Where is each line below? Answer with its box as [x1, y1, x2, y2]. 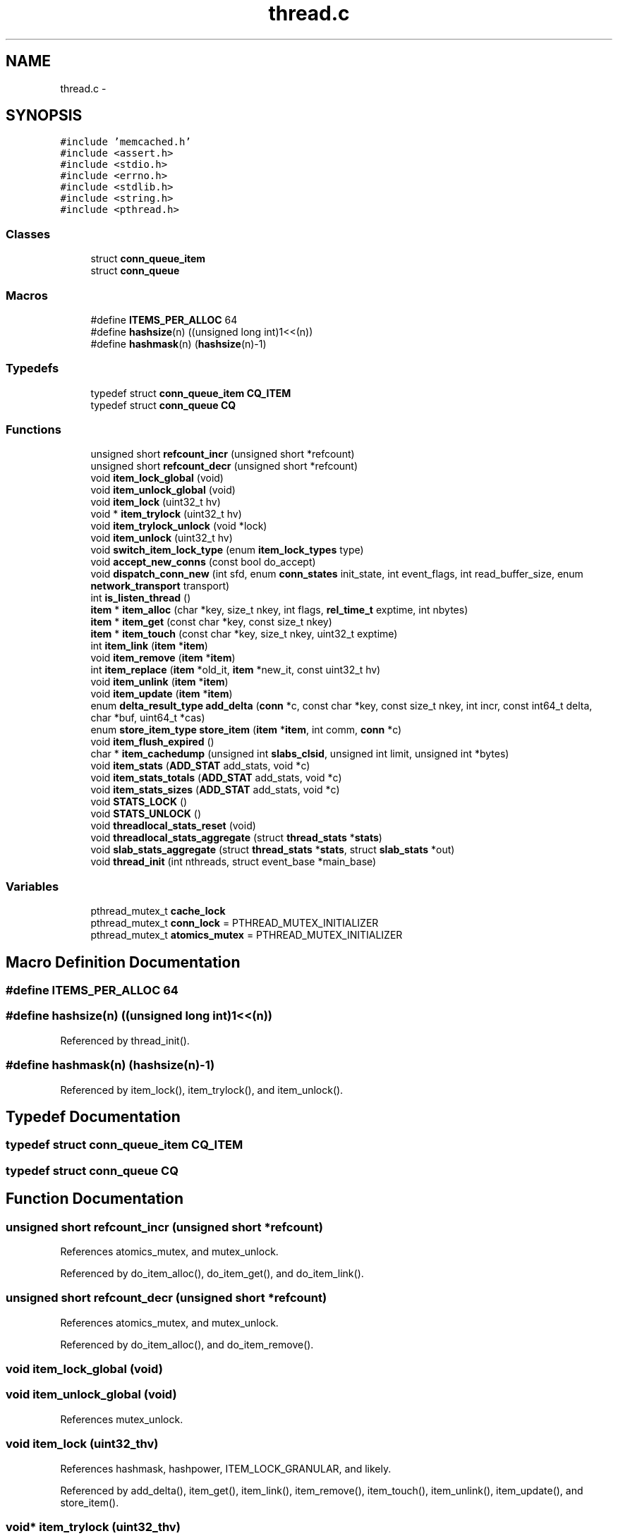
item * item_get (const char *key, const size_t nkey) [90, 616, 332, 628]
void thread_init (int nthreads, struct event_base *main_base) [90, 855, 377, 868]
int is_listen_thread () [90, 592, 191, 604]
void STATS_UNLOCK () [90, 807, 202, 820]
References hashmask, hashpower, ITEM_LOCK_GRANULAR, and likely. [60, 1462, 392, 1475]
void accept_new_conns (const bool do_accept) [90, 556, 316, 568]
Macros [6, 288, 48, 303]
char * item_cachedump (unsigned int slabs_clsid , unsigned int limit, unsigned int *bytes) [90, 748, 509, 760]
